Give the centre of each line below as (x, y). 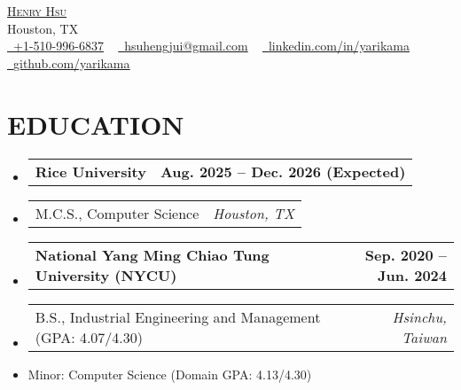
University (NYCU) (106, 275)
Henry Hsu (37, 11)
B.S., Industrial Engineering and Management (178, 316)
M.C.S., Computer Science (117, 213)
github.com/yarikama (72, 62)
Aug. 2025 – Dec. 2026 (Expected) (283, 171)
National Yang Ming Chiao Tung (152, 254)
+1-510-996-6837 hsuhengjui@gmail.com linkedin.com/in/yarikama (211, 46)
